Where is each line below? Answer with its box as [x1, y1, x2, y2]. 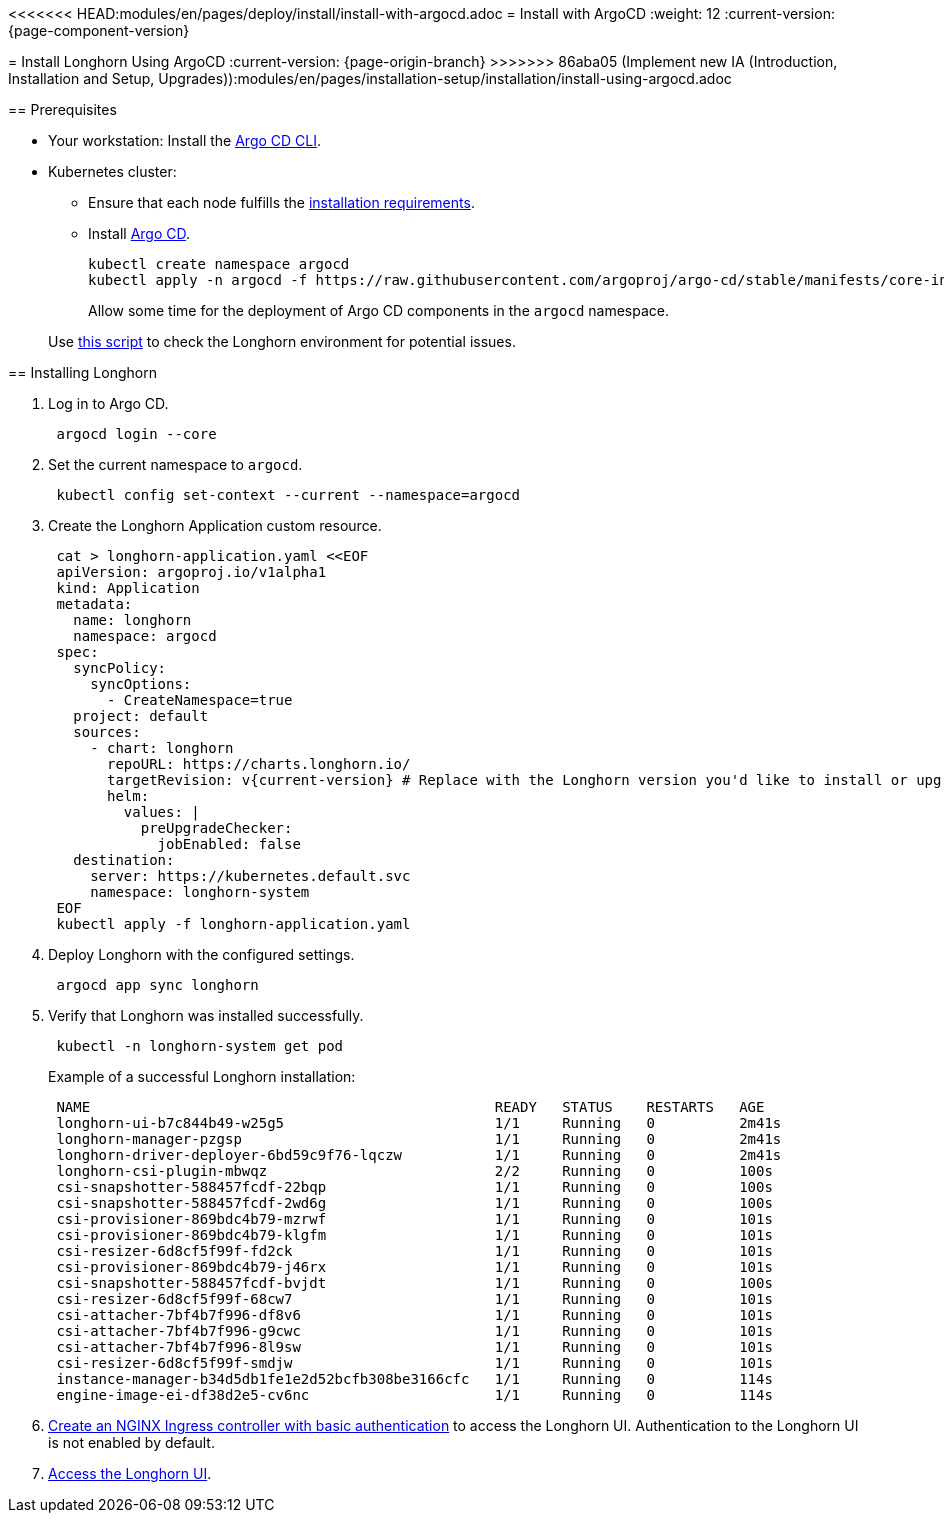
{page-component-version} [8, 22, 190, 39]
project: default [73, 708, 209, 724]
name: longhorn [73, 612, 192, 628]
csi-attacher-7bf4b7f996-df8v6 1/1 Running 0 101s [56, 1307, 773, 1323]
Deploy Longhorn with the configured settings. [48, 946, 355, 963]
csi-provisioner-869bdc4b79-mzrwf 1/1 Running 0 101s [56, 1211, 773, 1227]
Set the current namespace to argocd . [48, 456, 303, 473]
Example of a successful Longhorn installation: [48, 1068, 356, 1085]
